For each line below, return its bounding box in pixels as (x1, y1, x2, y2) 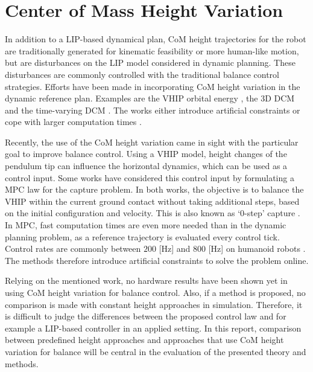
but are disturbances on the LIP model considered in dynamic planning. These (5, 56, 296, 69)
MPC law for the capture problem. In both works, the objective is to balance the (5, 183, 304, 196)
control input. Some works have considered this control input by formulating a (5, 171, 294, 184)
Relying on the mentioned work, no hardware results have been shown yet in (5, 274, 288, 287)
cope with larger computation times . (5, 115, 142, 128)
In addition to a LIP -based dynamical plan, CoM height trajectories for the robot (5, 33, 306, 45)
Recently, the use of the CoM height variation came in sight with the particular (5, 135, 299, 148)
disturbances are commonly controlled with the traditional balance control (5, 68, 279, 80)
